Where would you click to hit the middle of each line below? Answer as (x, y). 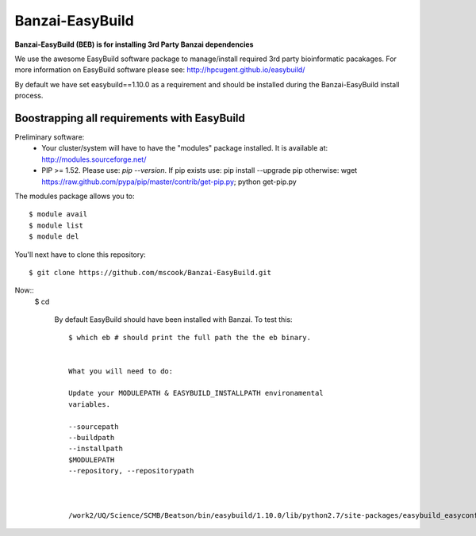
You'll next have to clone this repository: (80, 255)
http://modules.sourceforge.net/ (94, 159)
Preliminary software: (50, 137)
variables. (90, 404)
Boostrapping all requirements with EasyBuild (130, 118)
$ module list (56, 225)
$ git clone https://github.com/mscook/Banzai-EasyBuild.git (150, 272)
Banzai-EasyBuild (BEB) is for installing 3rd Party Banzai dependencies (134, 44)
